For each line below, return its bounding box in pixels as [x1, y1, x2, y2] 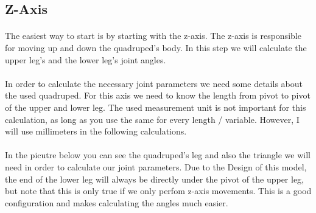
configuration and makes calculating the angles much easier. [5, 196, 228, 209]
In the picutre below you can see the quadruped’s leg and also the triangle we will [5, 148, 311, 161]
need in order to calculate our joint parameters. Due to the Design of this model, [5, 160, 307, 173]
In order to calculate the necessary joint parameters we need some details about [5, 77, 303, 89]
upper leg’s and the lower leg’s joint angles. [5, 53, 166, 66]
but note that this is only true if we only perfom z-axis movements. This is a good [5, 184, 312, 197]
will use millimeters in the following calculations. [5, 125, 187, 138]
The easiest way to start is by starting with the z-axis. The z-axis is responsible [5, 29, 301, 42]
